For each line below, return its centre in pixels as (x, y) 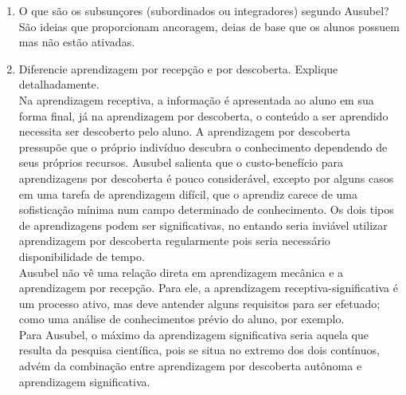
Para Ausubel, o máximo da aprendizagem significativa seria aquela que (194, 334)
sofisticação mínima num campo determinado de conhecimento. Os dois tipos (206, 209)
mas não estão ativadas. (77, 42)
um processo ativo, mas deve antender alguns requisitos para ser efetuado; (199, 303)
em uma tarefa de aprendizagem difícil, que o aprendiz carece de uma (188, 194)
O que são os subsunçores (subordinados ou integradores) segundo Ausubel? (204, 10)
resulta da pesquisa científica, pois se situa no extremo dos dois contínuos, (199, 350)
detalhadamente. (59, 84)
